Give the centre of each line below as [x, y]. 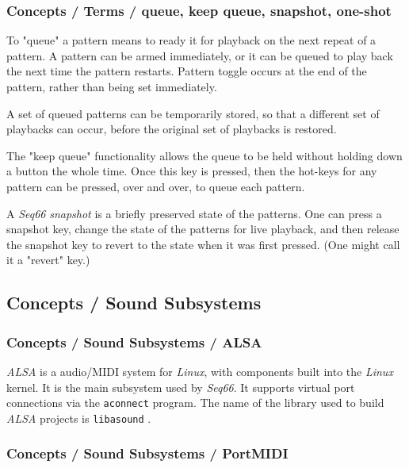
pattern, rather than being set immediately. [112, 86]
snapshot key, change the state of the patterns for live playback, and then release [203, 229]
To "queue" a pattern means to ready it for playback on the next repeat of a [191, 40]
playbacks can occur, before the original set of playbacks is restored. [172, 129]
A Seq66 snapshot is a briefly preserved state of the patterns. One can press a [194, 213]
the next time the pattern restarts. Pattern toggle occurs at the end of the [187, 71]
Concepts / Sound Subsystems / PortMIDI [147, 453]
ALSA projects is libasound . [79, 418]
